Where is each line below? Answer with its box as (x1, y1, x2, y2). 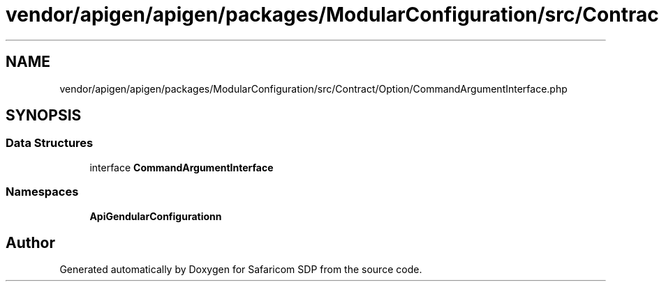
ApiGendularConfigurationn (89, 210, 222, 222)
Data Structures (6, 136, 94, 150)
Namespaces (6, 185, 79, 199)
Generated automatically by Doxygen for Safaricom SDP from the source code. (59, 263, 422, 276)
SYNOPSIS (6, 107, 82, 125)
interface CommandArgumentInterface (89, 161, 274, 173)
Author (6, 233, 55, 251)
